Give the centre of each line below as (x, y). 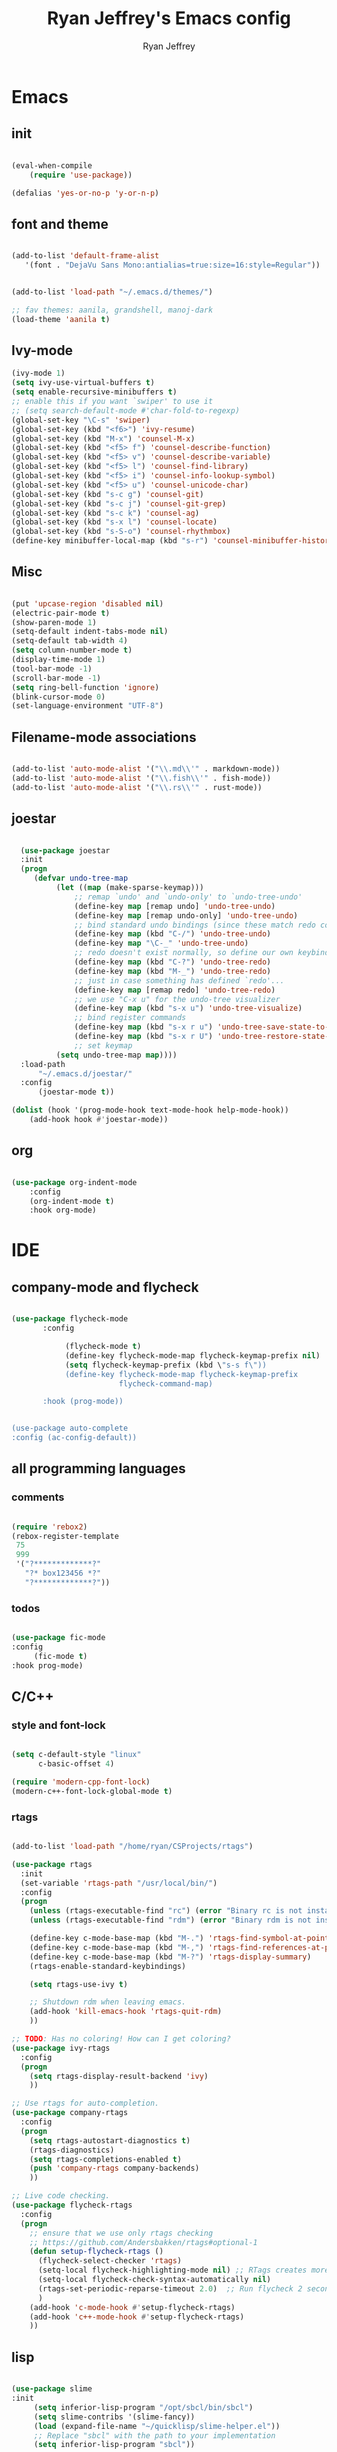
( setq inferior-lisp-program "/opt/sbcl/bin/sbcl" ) (143, 2407)
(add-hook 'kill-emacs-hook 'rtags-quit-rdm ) (126, 2012)
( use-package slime (52, 2389)
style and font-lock (58, 1725)
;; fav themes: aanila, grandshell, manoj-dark (112, 310)
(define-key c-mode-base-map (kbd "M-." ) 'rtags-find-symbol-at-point (179, 1938)
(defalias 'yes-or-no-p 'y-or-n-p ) (85, 193)
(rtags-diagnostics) (72, 2150)
